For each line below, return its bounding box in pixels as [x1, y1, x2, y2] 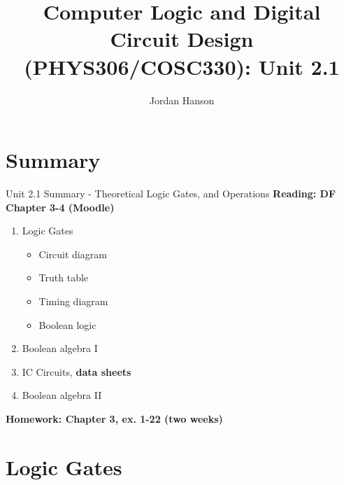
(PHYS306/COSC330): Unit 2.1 [24, 52, 340, 80]
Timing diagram [38, 294, 108, 308]
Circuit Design [110, 24, 254, 53]
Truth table [38, 270, 89, 285]
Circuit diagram [38, 246, 107, 261]
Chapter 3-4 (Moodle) [6, 199, 115, 214]
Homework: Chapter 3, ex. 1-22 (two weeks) [6, 411, 223, 426]
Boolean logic [38, 317, 96, 332]
